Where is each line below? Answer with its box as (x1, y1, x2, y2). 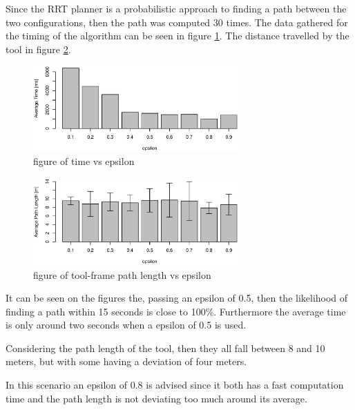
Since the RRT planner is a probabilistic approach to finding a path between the (6, 1, 347, 15)
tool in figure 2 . (6, 41, 71, 56)
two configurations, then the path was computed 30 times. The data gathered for (6, 14, 348, 29)
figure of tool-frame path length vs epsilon (33, 267, 211, 282)
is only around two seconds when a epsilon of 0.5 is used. (6, 318, 247, 332)
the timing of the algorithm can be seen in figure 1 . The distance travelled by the (6, 28, 349, 43)
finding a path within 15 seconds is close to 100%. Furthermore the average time (6, 304, 346, 318)
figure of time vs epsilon (33, 154, 135, 168)
